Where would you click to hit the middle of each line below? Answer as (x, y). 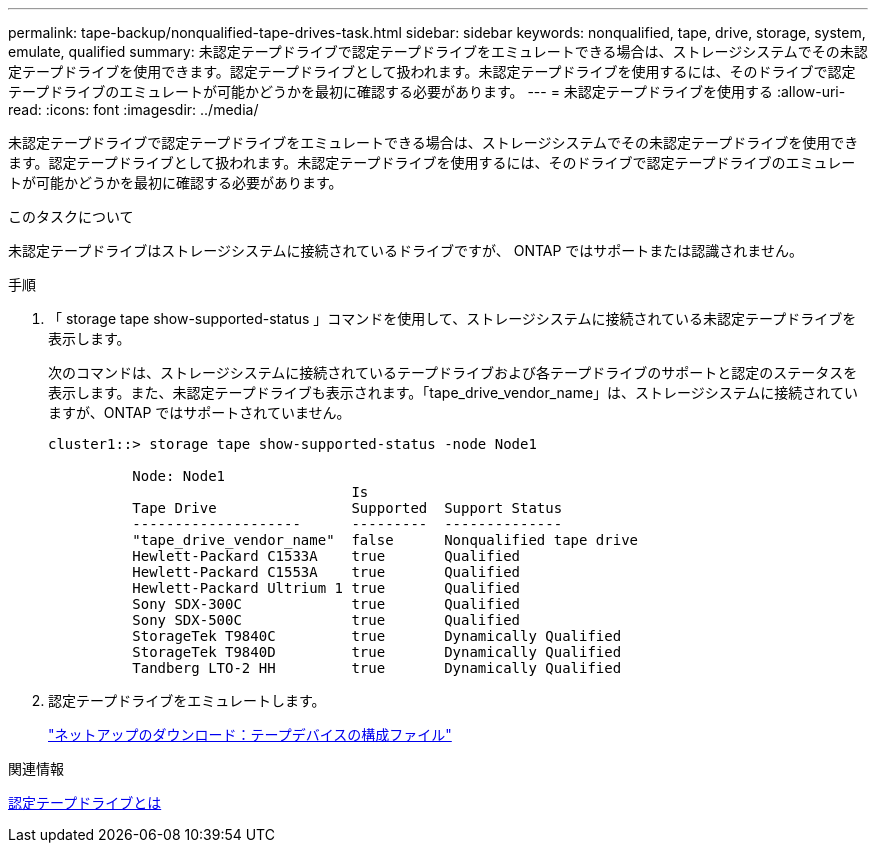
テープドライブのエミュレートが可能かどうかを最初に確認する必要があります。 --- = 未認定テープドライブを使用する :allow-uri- (427, 91)
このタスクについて (71, 216)
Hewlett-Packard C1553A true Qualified (326, 572)
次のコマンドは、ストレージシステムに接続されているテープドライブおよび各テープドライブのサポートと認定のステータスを (453, 372)
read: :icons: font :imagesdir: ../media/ (133, 109)
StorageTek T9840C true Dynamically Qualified (377, 636)
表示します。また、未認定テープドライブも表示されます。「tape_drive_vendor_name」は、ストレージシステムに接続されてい (453, 392)
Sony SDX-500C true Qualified (326, 620)
